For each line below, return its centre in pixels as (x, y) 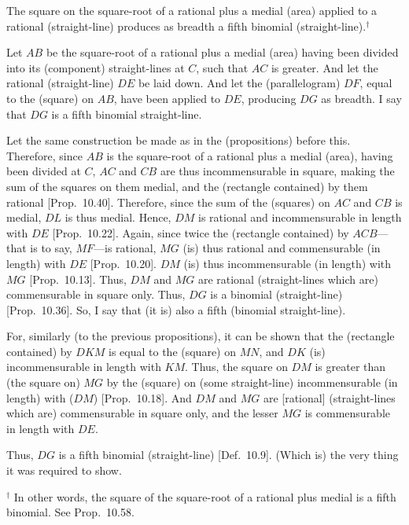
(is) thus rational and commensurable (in (282, 248)
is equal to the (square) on (173, 351)
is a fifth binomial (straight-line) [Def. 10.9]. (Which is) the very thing (228, 455)
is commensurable (348, 413)
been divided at (44, 171)
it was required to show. (64, 470)
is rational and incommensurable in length (300, 217)
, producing (269, 98)
